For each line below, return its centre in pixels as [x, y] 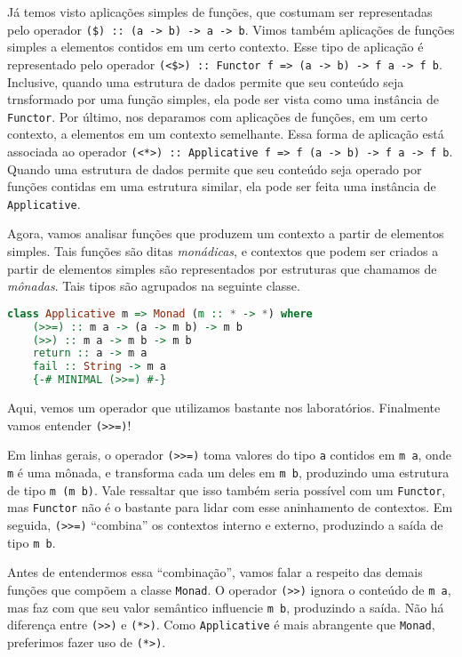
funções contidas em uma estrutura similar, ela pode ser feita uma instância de [222, 186]
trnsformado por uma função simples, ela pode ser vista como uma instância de [223, 99]
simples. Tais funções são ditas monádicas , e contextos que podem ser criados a [223, 251]
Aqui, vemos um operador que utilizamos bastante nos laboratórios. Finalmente [224, 408]
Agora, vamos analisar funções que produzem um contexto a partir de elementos [226, 233]
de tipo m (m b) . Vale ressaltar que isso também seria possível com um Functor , [227, 489]
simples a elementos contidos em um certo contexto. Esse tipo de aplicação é [215, 47]
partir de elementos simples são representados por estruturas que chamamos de [222, 268]
